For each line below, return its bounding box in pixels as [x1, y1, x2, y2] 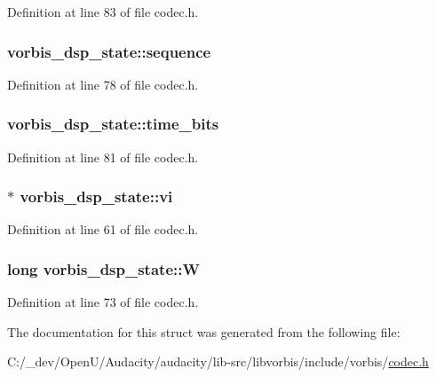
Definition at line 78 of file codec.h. [7, 75, 199, 93]
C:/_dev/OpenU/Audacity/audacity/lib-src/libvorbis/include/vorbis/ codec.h [7, 352, 429, 371]
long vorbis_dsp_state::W [7, 257, 200, 279]
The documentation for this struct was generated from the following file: [7, 322, 400, 341]
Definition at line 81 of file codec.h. [7, 147, 199, 166]
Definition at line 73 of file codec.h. [7, 293, 199, 311]
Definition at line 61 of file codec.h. [7, 220, 199, 239]
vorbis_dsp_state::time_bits [7, 113, 219, 135]
